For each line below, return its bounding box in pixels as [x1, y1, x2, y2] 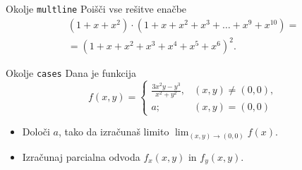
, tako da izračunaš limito [58, 124, 169, 139]
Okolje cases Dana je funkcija [6, 66, 136, 80]
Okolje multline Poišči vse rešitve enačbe [6, 1, 187, 16]
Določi [22, 124, 50, 139]
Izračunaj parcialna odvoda [22, 149, 140, 164]
